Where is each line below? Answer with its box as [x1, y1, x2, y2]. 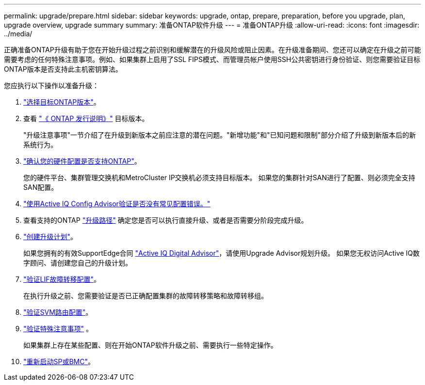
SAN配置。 [23, 183, 58, 191]
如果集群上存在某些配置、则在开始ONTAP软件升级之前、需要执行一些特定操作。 [23, 341, 278, 349]
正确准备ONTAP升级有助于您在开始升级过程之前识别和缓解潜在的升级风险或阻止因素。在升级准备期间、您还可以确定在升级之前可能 [4, 46, 421, 54]
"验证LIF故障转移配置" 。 [23, 275, 100, 283]
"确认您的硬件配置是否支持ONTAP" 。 [23, 157, 141, 165]
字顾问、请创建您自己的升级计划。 [23, 259, 132, 267]
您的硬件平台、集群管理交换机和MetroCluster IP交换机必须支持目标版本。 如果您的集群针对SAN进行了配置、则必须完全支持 [23, 173, 415, 182]
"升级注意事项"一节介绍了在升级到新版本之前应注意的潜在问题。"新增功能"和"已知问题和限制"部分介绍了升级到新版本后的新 [23, 131, 416, 139]
